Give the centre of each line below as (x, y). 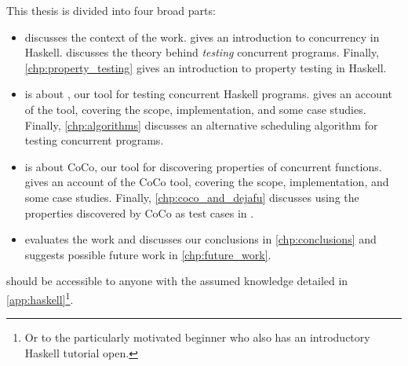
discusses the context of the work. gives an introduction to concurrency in (202, 37)
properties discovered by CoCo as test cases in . (139, 212)
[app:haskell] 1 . (40, 298)
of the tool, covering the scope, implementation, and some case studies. (195, 109)
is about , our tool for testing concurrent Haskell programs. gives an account (208, 94)
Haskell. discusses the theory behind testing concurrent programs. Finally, (202, 52)
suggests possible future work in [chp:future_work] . (148, 254)
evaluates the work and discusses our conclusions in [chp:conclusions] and (200, 239)
